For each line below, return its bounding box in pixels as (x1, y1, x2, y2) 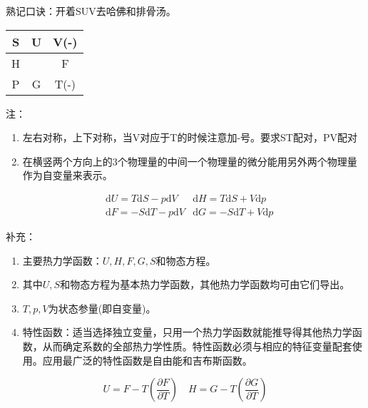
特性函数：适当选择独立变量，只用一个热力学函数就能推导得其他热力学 (22, 325, 352, 340)
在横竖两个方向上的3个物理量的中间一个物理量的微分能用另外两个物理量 (22, 153, 357, 168)
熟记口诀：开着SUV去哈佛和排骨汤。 (6, 4, 176, 18)
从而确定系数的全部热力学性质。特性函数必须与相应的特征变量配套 (42, 339, 352, 353)
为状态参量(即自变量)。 (48, 300, 156, 315)
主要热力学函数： (22, 253, 103, 267)
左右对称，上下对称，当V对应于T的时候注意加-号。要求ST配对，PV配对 (22, 130, 357, 145)
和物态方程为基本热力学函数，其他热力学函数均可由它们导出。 (60, 277, 350, 292)
